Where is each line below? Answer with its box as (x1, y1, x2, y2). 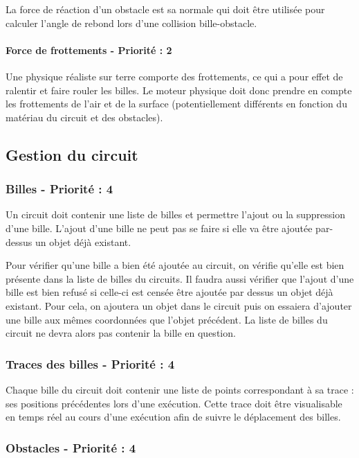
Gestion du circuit (6, 143, 138, 165)
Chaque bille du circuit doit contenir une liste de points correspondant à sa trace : (6, 382, 354, 396)
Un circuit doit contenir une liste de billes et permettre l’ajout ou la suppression (6, 207, 345, 222)
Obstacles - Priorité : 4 (6, 439, 136, 456)
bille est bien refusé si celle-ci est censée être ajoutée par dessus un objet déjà (6, 285, 333, 299)
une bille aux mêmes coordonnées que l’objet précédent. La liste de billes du (6, 312, 328, 326)
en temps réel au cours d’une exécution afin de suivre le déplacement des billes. (6, 409, 341, 424)
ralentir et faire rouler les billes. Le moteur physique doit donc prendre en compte (6, 82, 352, 97)
